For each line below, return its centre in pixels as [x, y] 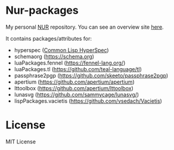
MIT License [21, 142]
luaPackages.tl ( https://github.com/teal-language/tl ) [78, 69]
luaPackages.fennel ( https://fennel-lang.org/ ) [70, 63]
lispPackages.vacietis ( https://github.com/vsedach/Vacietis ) [88, 101]
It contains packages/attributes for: [49, 38]
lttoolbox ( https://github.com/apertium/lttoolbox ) [74, 88]
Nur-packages [42, 10]
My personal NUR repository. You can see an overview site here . [85, 27]
